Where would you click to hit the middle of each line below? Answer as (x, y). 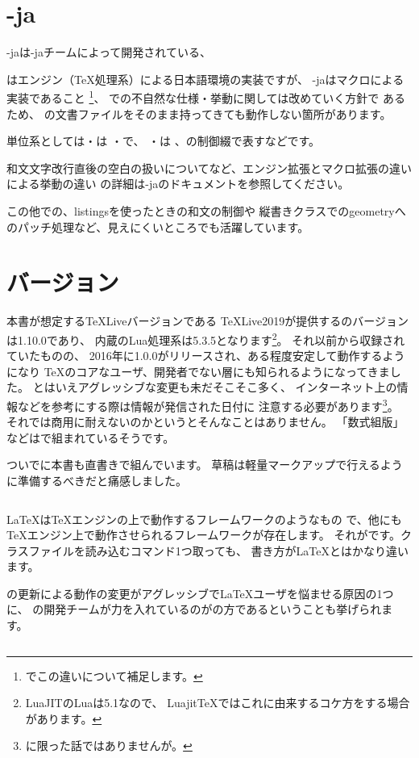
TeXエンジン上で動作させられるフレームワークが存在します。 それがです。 (204, 535)
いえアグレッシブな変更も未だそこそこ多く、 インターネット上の (226, 387)
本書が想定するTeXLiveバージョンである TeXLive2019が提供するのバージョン (207, 321)
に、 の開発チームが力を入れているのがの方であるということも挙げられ (194, 609)
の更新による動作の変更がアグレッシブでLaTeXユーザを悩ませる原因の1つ (200, 593)
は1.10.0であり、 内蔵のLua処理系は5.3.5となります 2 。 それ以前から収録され (206, 338)
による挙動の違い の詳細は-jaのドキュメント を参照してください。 (178, 184)
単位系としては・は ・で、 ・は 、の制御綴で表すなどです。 (164, 141)
